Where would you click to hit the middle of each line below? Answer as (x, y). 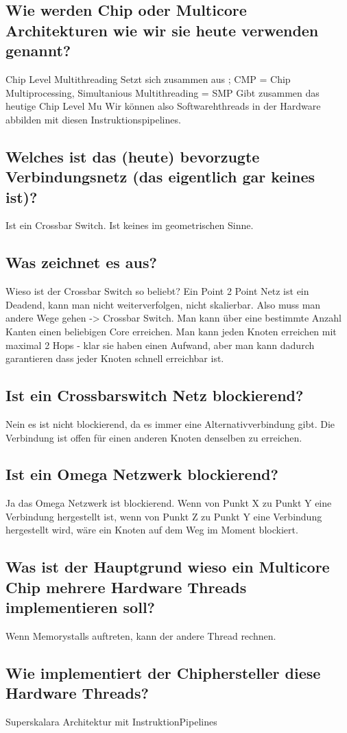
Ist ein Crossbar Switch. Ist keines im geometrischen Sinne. (130, 225)
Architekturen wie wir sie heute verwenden (162, 30)
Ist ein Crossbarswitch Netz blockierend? (155, 395)
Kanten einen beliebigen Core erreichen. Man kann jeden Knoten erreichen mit (171, 331)
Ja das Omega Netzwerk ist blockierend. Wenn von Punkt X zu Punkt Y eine (169, 503)
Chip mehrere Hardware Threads (126, 587)
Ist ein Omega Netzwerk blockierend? (142, 474)
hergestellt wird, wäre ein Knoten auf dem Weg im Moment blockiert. (152, 530)
